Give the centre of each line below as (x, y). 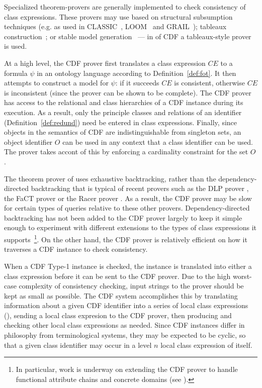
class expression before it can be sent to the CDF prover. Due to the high (117, 276)
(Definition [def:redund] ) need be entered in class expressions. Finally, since (121, 122)
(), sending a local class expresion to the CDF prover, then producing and (118, 315)
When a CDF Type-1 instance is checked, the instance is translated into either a (128, 266)
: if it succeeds (137, 83)
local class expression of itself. (206, 345)
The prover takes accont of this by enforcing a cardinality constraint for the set (126, 152)
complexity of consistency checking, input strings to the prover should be (131, 286)
